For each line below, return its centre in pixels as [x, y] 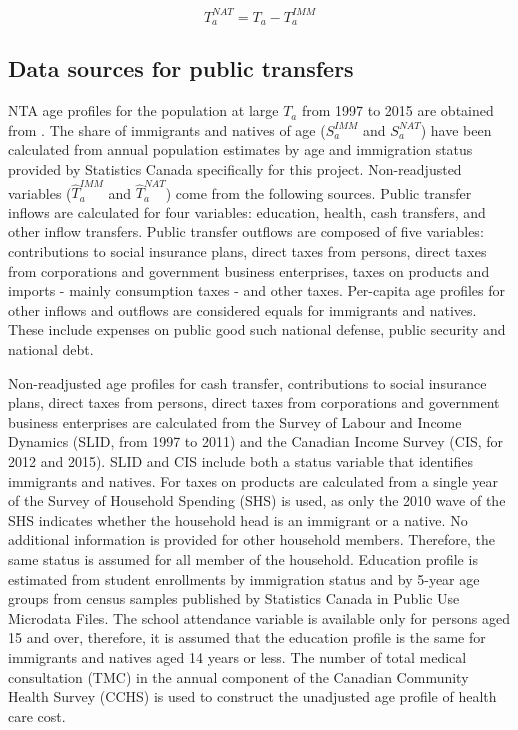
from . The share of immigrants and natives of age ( [167, 129]
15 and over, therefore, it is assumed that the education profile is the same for [247, 637]
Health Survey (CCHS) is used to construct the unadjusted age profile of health [252, 696]
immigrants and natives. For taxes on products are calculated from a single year [253, 480]
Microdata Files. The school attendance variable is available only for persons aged [259, 617]
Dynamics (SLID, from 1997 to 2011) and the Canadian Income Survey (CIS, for [256, 441]
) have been [456, 129]
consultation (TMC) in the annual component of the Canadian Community [238, 676]
